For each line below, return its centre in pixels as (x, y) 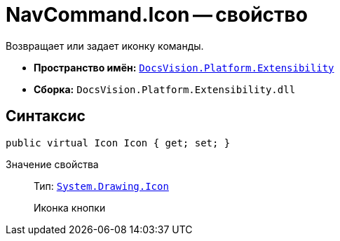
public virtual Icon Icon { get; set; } (118, 143)
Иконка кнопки (70, 207)
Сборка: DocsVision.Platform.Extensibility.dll (165, 89)
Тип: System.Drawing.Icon (101, 186)
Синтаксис (46, 116)
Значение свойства (52, 164)
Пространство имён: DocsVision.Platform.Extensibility (184, 67)
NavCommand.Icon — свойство (157, 15)
